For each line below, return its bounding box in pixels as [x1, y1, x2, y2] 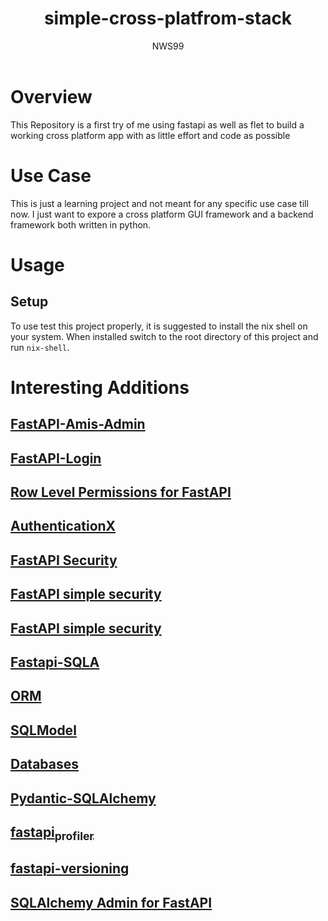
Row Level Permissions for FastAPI [10, 483, 232, 501]
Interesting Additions [10, 376, 190, 399]
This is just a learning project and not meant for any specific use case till [10, 197, 309, 209]
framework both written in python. [10, 218, 152, 231]
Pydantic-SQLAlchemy [10, 790, 157, 807]
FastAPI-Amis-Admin [10, 416, 146, 433]
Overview [10, 85, 93, 108]
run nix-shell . [10, 341, 70, 353]
